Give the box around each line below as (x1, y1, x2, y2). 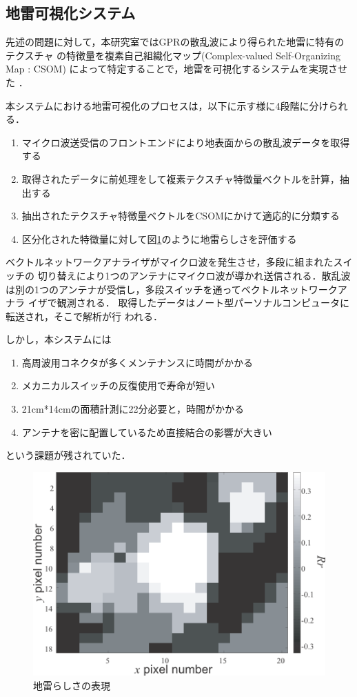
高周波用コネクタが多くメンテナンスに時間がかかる (21, 355, 253, 369)
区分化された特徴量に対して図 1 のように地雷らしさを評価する (21, 231, 297, 246)
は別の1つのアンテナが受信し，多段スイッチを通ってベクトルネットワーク (6, 282, 338, 296)
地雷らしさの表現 (33, 678, 110, 692)
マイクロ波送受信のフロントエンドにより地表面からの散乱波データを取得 (21, 135, 350, 149)
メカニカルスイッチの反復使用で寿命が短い (21, 378, 215, 393)
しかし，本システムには (6, 332, 112, 346)
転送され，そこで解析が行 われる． (6, 308, 163, 323)
